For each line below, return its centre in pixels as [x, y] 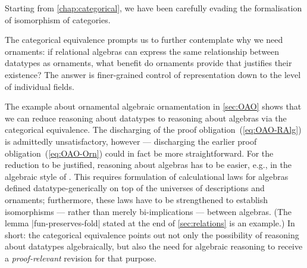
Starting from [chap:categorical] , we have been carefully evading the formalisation [153, 8]
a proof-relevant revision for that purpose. [81, 258]
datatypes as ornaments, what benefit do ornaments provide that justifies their [148, 63]
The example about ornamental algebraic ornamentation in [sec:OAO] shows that [153, 106]
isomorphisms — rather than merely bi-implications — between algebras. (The [148, 211]
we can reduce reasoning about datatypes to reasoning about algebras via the [146, 118]
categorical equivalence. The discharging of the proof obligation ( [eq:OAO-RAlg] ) [153, 130]
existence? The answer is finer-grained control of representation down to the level [153, 74]
